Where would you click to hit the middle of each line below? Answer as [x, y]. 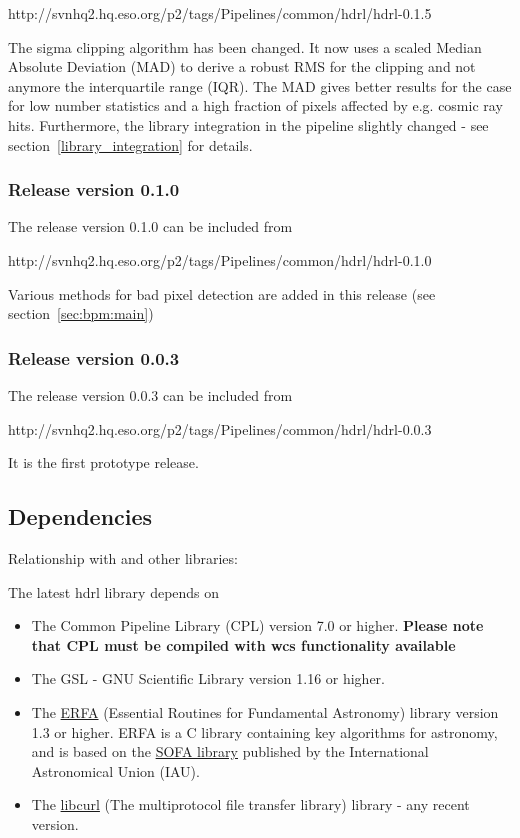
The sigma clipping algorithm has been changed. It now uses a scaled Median [245, 46]
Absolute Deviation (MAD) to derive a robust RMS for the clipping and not [242, 66]
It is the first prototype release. [103, 462]
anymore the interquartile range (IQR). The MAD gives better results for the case [260, 85]
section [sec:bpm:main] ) [81, 313]
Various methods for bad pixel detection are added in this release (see [222, 293]
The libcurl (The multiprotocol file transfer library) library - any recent [250, 804]
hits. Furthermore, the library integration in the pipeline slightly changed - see [248, 124]
